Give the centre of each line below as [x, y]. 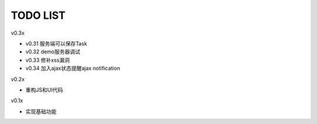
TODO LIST [38, 15]
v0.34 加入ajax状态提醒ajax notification [73, 68]
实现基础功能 [41, 111]
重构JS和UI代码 [44, 90]
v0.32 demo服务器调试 [53, 52]
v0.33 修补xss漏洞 [48, 60]
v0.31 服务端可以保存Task [56, 43]
